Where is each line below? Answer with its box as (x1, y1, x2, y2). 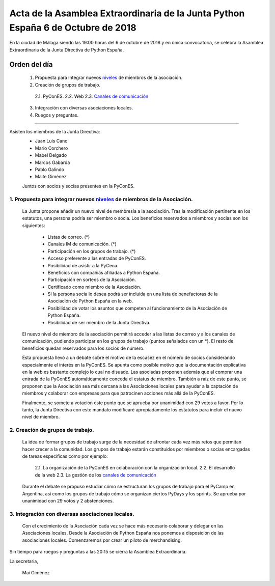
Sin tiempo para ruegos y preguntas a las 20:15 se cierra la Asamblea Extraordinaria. (9, 549, 187, 555)
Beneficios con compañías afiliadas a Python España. (47, 269, 160, 275)
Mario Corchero (35, 145, 68, 151)
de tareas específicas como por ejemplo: (22, 453, 108, 459)
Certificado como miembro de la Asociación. (47, 284, 141, 290)
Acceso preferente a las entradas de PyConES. (47, 255, 146, 262)
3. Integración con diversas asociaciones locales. (9, 510, 134, 517)
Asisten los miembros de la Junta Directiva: (9, 129, 100, 135)
